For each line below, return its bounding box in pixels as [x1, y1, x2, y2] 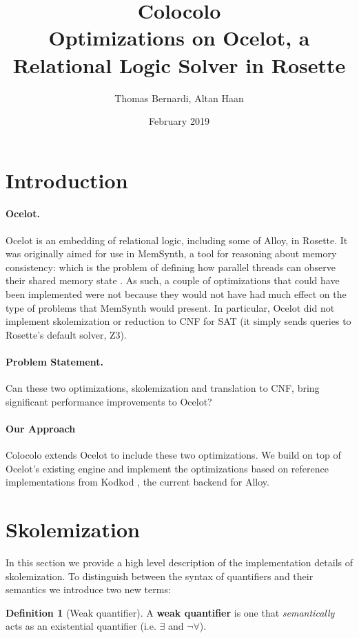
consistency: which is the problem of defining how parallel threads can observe [6, 259, 336, 274]
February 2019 [149, 114, 209, 128]
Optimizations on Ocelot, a [48, 23, 310, 52]
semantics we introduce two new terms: [6, 582, 171, 597]
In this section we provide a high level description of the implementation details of [6, 555, 353, 570]
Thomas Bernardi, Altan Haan [114, 90, 244, 105]
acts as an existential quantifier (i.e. [6, 619, 156, 633]
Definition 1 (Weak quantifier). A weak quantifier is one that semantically [6, 605, 335, 619]
